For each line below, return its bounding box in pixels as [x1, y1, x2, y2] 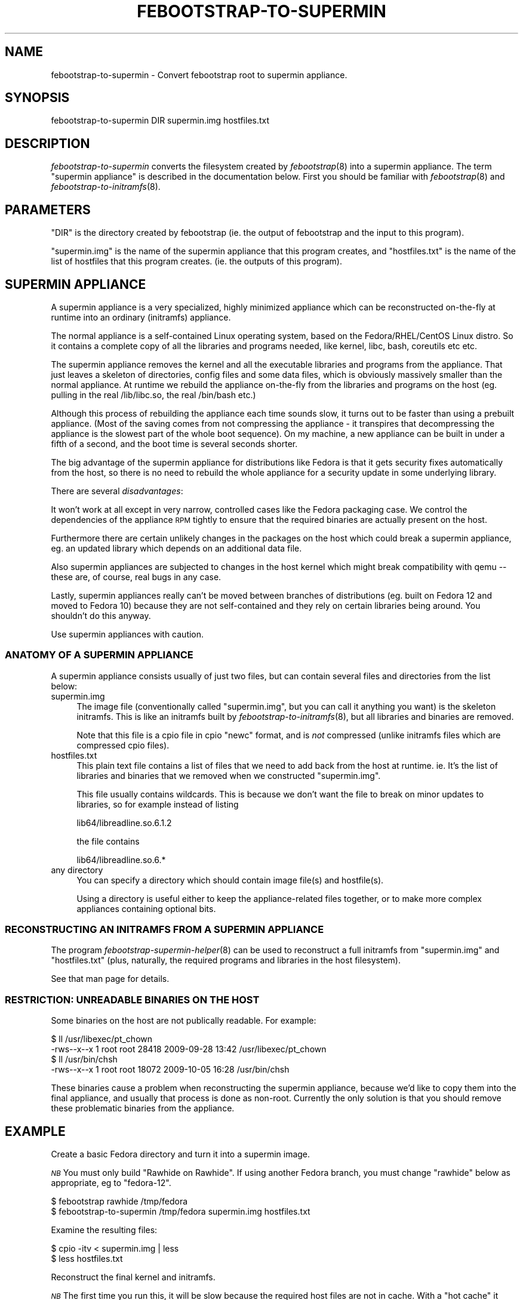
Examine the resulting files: [51, 1225, 158, 1236]
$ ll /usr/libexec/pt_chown [51, 1034, 153, 1045]
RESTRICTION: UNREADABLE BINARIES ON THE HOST [5, 993, 260, 1006]
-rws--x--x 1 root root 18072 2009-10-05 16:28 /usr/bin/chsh [51, 1064, 290, 1075]
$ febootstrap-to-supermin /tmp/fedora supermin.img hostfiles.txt [51, 1206, 310, 1217]
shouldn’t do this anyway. [51, 610, 151, 621]
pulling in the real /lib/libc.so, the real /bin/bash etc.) [51, 389, 256, 400]
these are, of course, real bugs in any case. [51, 571, 221, 582]
